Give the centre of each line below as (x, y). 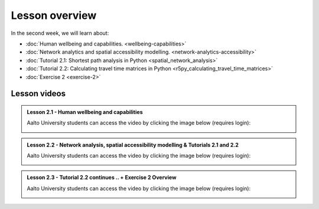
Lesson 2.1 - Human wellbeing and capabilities (85, 112)
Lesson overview (54, 15)
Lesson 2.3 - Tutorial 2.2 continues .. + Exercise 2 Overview (102, 178)
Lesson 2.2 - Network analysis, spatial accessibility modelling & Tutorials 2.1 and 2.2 (133, 145)
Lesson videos (38, 94)
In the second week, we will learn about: (60, 33)
